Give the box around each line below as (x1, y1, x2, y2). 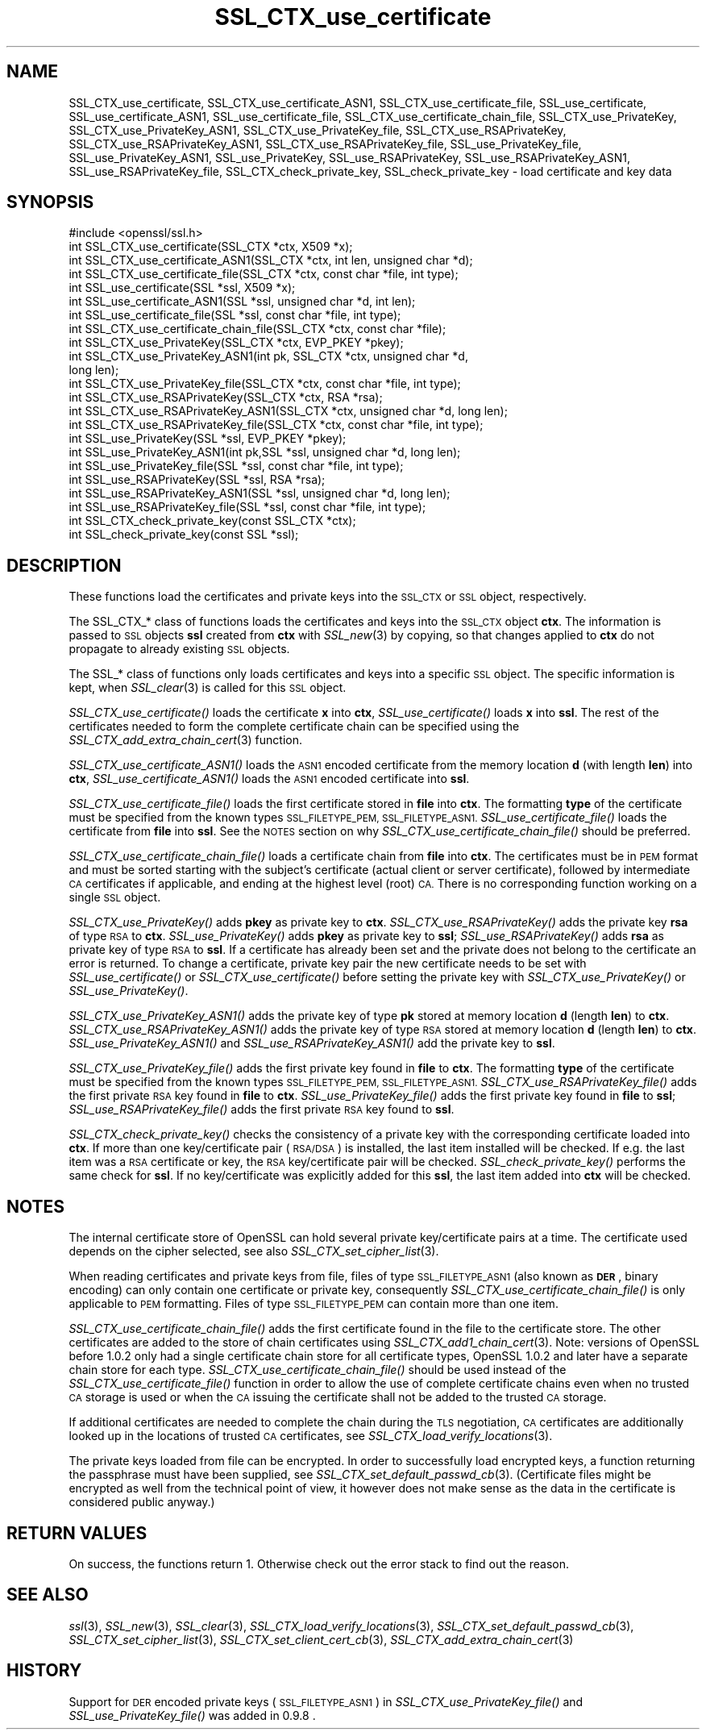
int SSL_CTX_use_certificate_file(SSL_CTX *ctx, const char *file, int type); (69, 267, 459, 281)
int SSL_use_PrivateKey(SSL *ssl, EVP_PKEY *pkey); (69, 431, 347, 446)
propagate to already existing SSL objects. (69, 642, 290, 656)
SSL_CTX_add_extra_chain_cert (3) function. (69, 733, 302, 747)
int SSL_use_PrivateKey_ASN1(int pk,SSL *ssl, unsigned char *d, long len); (69, 445, 461, 460)
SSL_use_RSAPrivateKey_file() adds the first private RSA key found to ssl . (69, 1102, 455, 1117)
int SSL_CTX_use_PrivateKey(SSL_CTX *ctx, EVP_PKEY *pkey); (69, 335, 404, 350)
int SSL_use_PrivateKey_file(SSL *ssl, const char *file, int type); (69, 459, 404, 473)
